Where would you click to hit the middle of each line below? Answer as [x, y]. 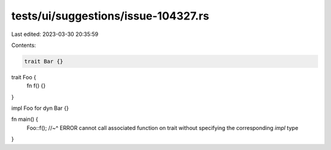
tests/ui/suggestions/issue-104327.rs [110, 16]
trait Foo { [24, 77]
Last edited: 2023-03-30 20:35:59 [55, 34]
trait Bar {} [44, 61]
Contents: [24, 45]
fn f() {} [36, 86]
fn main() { [25, 120]
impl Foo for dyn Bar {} [40, 108]
